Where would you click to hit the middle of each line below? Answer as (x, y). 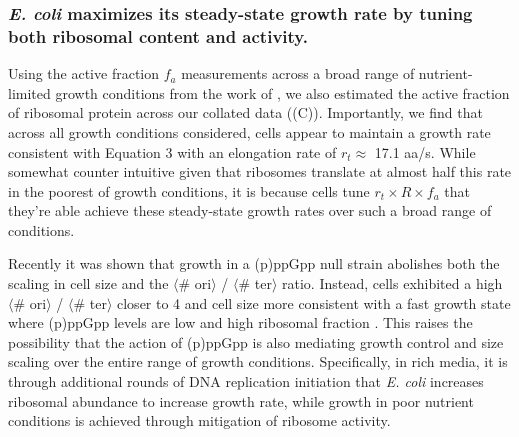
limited (29, 92)
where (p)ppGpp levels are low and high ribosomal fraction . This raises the (240, 322)
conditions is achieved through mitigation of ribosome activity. (199, 420)
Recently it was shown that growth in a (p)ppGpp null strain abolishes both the (254, 263)
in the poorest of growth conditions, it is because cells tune (189, 190)
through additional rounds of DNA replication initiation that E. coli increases (246, 381)
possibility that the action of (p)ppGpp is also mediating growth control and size (256, 341)
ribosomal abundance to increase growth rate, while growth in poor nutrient (241, 400)
